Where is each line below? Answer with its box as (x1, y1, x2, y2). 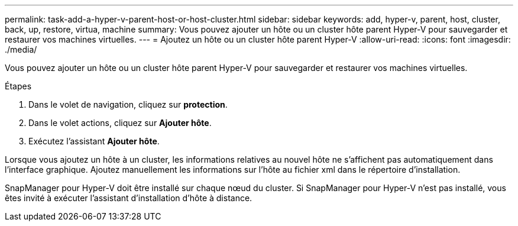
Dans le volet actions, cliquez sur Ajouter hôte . (28, 118, 212, 128)
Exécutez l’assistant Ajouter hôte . (28, 136, 160, 146)
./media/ (5, 44, 37, 54)
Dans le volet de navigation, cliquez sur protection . (28, 99, 228, 109)
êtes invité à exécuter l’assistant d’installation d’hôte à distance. (5, 193, 252, 203)
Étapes (5, 81, 32, 91)
